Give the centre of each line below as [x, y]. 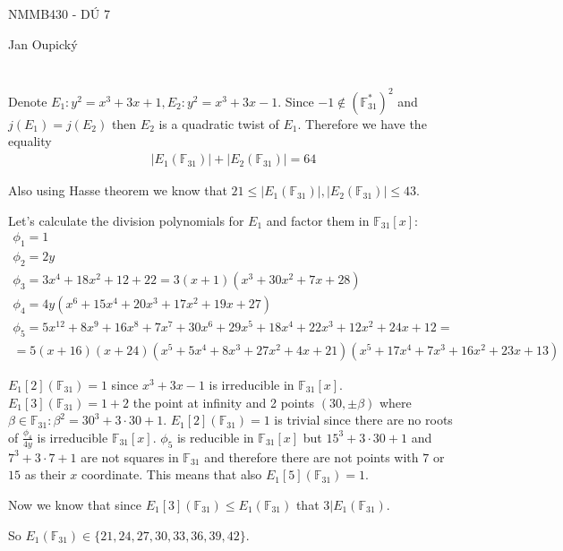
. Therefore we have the [362, 123]
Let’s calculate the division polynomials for [126, 220]
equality [30, 141]
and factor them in [318, 220]
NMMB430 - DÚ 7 [59, 13]
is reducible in [215, 437]
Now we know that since [75, 504]
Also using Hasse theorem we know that [118, 190]
